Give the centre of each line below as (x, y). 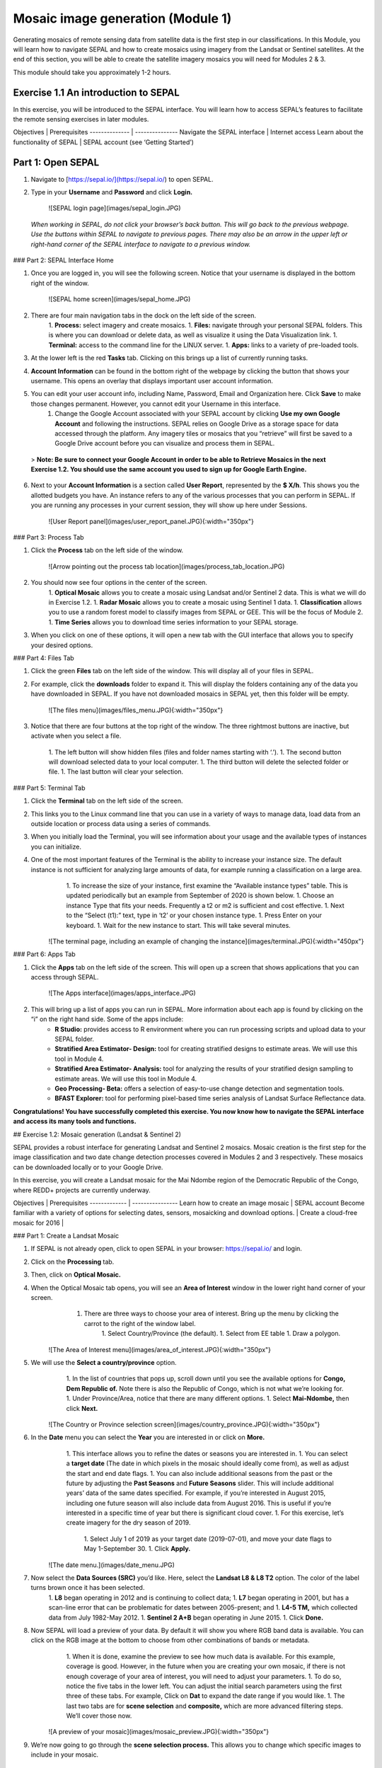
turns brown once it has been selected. (88, 1588)
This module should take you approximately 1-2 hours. (92, 72)
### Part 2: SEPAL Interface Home (63, 260)
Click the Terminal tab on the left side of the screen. (107, 801)
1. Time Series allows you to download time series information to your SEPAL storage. (173, 622)
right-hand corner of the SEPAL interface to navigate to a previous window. (141, 244)
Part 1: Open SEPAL (56, 162)
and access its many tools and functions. (75, 1122)
